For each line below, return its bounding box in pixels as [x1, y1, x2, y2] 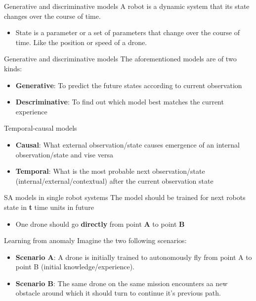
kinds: [4, 63, 22, 73]
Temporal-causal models [4, 123, 77, 133]
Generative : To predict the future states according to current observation [15, 80, 242, 90]
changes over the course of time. [4, 10, 101, 21]
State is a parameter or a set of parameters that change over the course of [15, 27, 240, 38]
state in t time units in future [4, 201, 94, 212]
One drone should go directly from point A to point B [15, 218, 185, 229]
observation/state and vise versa [15, 149, 113, 159]
